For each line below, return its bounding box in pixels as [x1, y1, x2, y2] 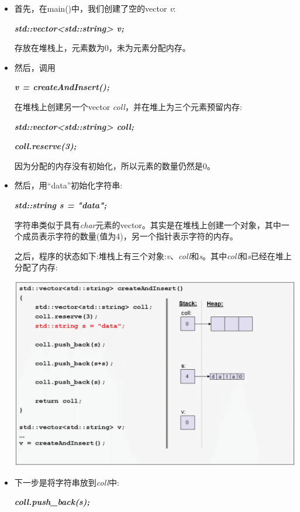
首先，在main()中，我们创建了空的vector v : [14, 2, 176, 14]
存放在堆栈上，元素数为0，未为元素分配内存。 [14, 42, 191, 54]
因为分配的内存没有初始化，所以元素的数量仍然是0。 [14, 159, 215, 171]
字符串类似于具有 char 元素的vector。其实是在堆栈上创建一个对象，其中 [14, 218, 281, 231]
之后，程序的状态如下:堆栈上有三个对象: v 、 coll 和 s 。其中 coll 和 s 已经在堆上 [14, 249, 292, 262]
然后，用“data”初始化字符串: [14, 179, 123, 191]
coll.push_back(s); [14, 496, 90, 508]
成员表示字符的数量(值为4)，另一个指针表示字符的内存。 [22, 230, 238, 242]
